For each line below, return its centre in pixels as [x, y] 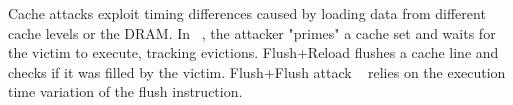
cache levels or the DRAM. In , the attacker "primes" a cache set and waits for [252, 32]
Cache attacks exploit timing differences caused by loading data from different [247, 13]
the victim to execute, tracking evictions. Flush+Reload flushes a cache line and [253, 52]
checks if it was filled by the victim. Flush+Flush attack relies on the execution [257, 71]
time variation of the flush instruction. [125, 91]
